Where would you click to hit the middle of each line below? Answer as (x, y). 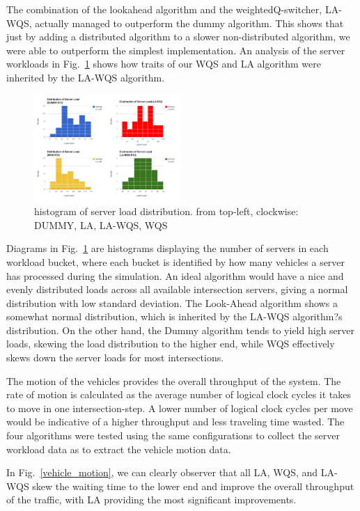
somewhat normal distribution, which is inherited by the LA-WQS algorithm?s (174, 316)
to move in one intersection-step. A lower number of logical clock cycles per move (180, 408)
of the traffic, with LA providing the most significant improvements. (151, 500)
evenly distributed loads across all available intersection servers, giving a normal (177, 289)
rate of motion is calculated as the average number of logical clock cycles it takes (179, 394)
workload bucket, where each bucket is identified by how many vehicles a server (176, 261)
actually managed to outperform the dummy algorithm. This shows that (189, 23)
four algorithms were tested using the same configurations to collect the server (173, 435)
